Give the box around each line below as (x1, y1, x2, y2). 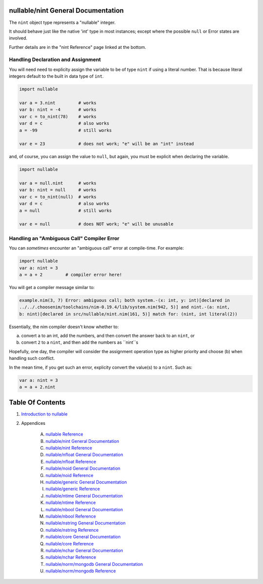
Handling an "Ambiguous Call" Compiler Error (9, 235, 119, 242)
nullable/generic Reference (45, 486, 100, 492)
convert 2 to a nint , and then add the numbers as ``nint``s (21, 339, 138, 345)
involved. (9, 35, 28, 41)
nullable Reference (45, 431, 83, 437)
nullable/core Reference (45, 541, 94, 546)
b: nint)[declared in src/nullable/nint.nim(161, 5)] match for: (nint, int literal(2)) (19, 311, 238, 317)
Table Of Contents (9, 398, 66, 407)
